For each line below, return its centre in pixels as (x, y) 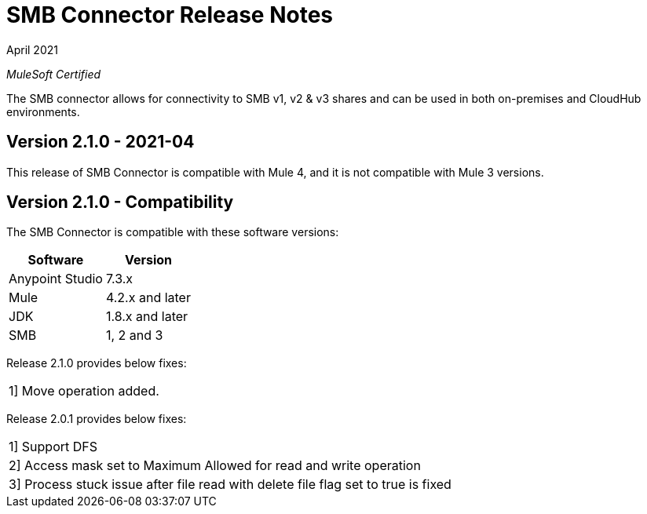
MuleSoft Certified (54, 74)
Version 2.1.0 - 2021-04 (101, 142)
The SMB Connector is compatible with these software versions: (173, 232)
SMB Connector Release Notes (170, 15)
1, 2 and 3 (134, 335)
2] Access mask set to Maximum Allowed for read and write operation (215, 466)
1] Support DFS (53, 447)
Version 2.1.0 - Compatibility (120, 202)
